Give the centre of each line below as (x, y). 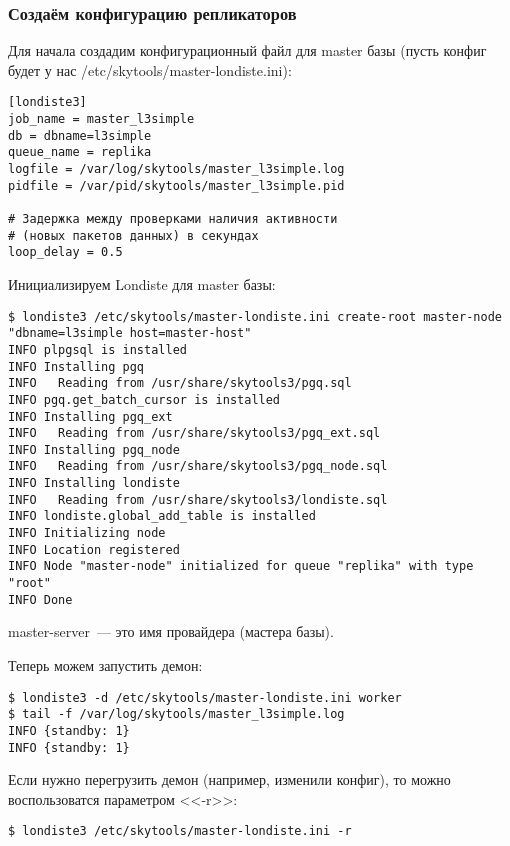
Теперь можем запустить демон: (105, 664)
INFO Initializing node (87, 533)
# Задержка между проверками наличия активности (173, 219)
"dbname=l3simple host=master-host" (130, 333)
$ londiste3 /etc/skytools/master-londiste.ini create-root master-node (255, 316)
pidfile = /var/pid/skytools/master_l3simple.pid (176, 185)
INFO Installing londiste (94, 483)
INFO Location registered (94, 549)
